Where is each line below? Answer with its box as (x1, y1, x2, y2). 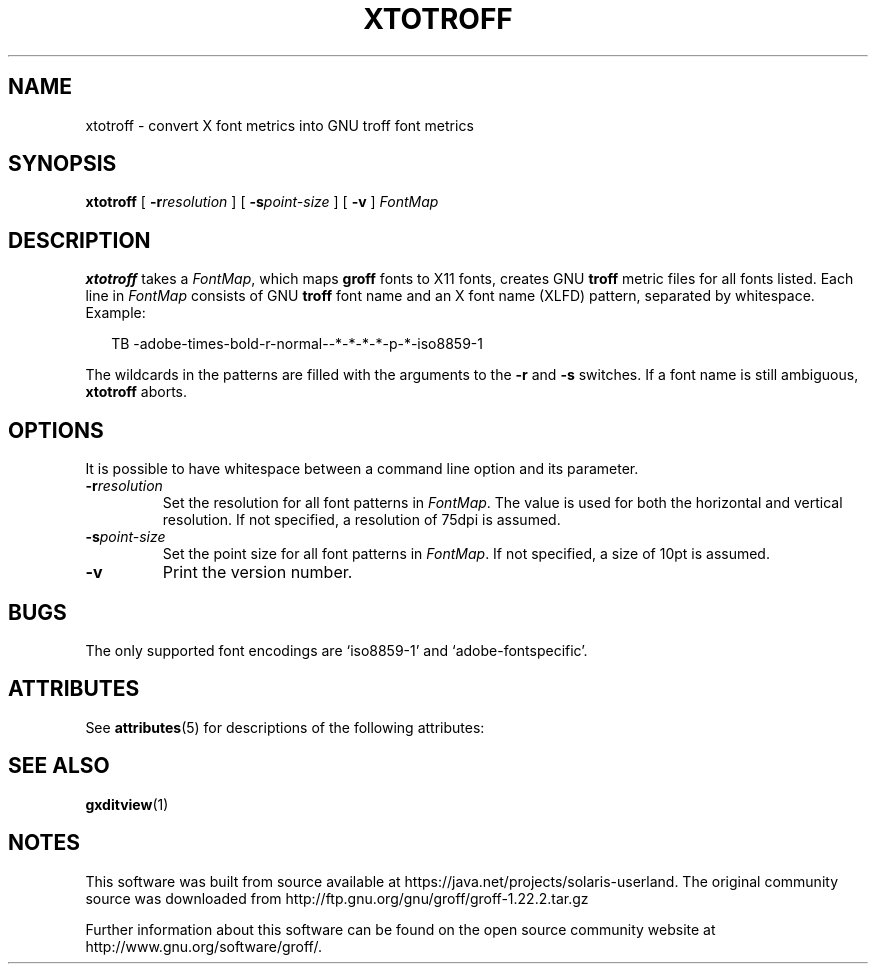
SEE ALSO (8, 753, 110, 779)
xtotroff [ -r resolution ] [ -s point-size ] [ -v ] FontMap (85, 193, 439, 211)
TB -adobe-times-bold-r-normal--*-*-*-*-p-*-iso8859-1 (111, 335, 483, 353)
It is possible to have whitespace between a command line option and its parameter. (85, 460, 639, 478)
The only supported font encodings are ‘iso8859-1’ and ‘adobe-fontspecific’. (85, 641, 588, 659)
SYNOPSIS (8, 151, 117, 177)
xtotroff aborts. (85, 383, 188, 401)
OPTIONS (8, 417, 104, 443)
